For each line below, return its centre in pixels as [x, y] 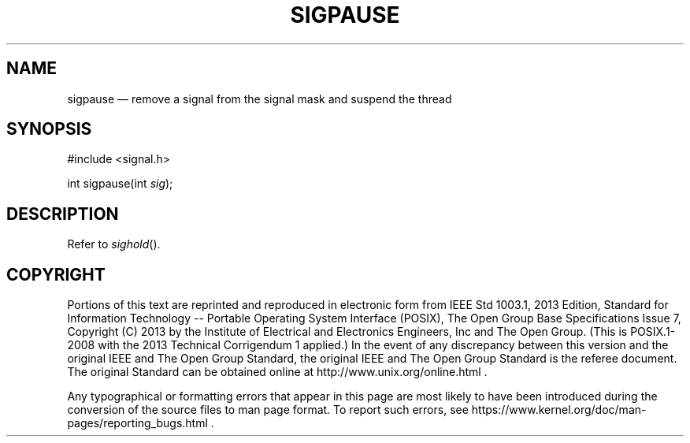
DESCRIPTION [63, 214]
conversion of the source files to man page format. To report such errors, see [268, 410]
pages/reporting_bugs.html [137, 423]
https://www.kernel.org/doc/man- [559, 410]
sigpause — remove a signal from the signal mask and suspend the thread [260, 99]
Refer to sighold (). [114, 244]
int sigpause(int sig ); [120, 184]
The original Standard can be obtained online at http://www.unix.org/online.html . [277, 372]
